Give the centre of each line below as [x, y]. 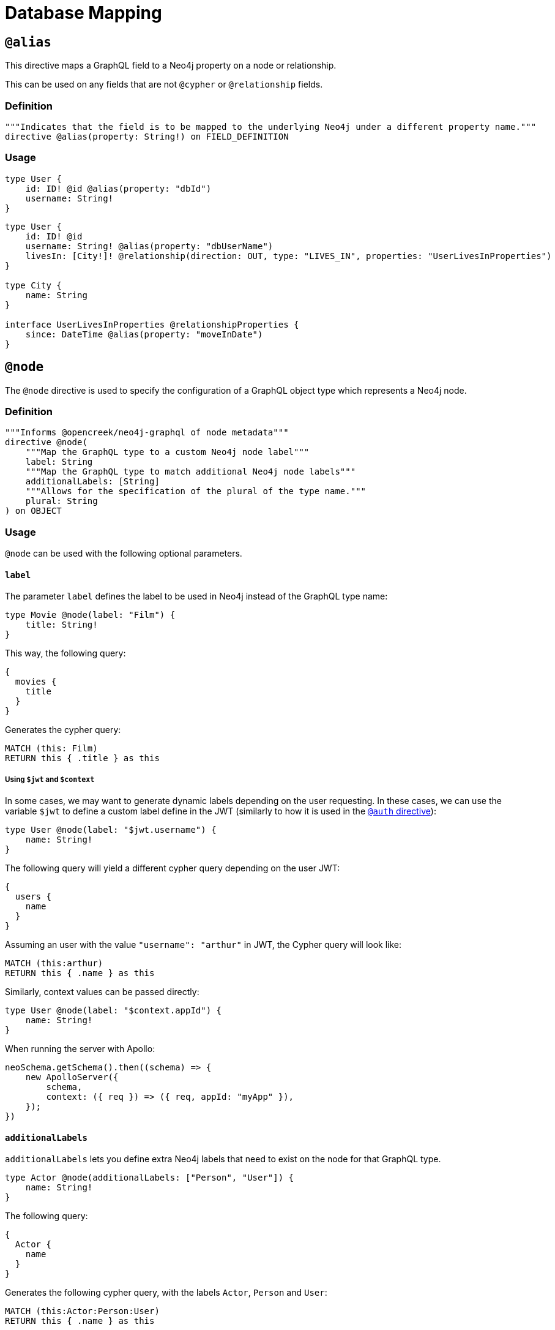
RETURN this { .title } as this [82, 758]
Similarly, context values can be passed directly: [102, 992]
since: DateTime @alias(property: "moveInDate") [144, 334]
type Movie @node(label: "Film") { [90, 615]
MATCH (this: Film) [51, 749]
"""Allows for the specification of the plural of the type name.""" [196, 491]
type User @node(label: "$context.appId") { [114, 1011]
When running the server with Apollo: [80, 1049]
